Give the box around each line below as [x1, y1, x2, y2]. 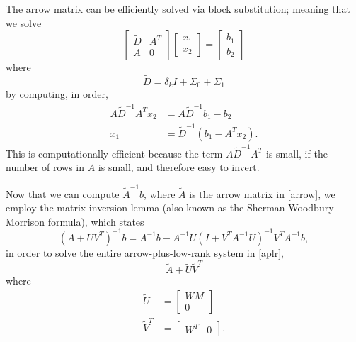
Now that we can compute [6, 186, 120, 201]
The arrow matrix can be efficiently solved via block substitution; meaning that [6, 1, 350, 16]
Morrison [6, 214, 45, 228]
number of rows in [6, 160, 84, 175]
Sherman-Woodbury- [246, 200, 338, 215]
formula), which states [47, 214, 144, 228]
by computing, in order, [6, 87, 108, 101]
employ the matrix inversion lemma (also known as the [6, 200, 244, 215]
